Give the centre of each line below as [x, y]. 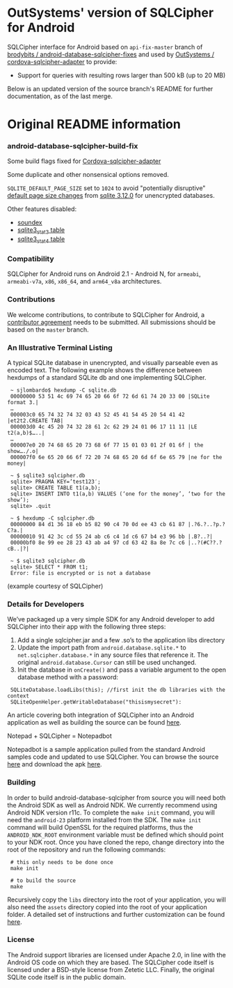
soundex [30, 223]
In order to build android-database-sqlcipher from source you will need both [116, 797]
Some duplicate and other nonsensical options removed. [88, 175]
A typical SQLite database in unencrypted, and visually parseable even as [113, 362]
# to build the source [43, 880]
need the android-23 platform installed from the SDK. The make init [104, 819]
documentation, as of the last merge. [60, 96]
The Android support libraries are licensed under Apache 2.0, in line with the [116, 955]
